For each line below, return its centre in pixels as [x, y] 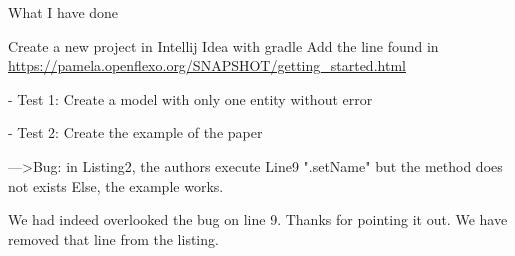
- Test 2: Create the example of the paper [135, 132]
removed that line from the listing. [113, 238]
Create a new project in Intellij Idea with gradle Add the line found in [223, 45]
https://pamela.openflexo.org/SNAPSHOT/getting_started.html [207, 65]
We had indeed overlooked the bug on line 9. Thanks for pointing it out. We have [258, 219]
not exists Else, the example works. [116, 185]
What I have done [63, 12]
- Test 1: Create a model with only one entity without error [190, 98]
